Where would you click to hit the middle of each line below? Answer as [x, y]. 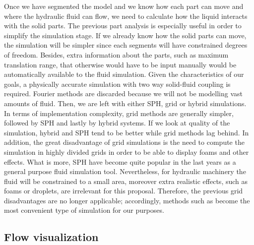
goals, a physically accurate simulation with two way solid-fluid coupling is [117, 84]
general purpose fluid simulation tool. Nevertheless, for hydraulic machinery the [125, 171]
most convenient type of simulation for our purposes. [84, 210]
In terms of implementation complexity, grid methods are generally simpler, [119, 113]
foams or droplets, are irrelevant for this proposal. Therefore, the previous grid [124, 191]
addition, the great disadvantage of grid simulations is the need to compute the [124, 142]
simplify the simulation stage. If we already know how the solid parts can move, [125, 35]
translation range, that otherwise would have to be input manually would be [120, 64]
